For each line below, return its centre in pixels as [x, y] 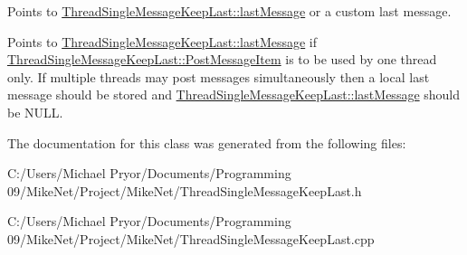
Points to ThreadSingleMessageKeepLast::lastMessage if [162, 41]
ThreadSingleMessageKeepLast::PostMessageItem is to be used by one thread [222, 59]
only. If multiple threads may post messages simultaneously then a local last [219, 76]
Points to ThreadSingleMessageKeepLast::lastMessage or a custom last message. [229, 11]
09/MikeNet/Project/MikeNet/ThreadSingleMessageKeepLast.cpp [191, 238]
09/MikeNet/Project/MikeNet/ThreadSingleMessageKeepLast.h [185, 190]
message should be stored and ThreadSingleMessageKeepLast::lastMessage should [234, 94]
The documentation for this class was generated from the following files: [207, 142]
